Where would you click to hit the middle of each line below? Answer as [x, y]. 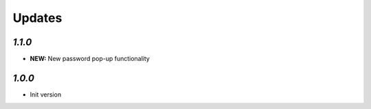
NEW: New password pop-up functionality [90, 59]
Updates [37, 18]
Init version [46, 94]
